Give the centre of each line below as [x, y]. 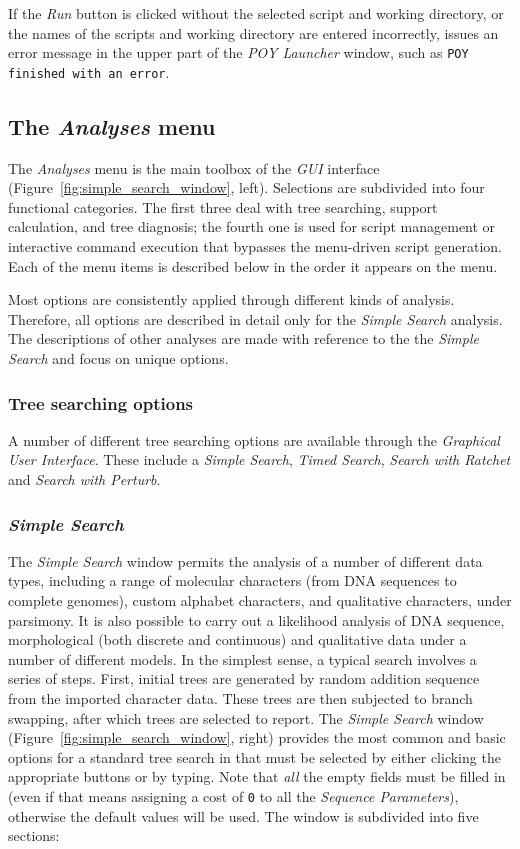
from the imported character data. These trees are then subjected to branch [240, 698]
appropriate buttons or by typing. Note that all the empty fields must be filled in [257, 776]
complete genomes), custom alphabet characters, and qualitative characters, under [260, 600]
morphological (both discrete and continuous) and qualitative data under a [237, 639]
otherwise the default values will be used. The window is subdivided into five [243, 815]
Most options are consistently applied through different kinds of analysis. [231, 299]
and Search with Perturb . [84, 479]
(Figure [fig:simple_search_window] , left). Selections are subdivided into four [246, 187]
